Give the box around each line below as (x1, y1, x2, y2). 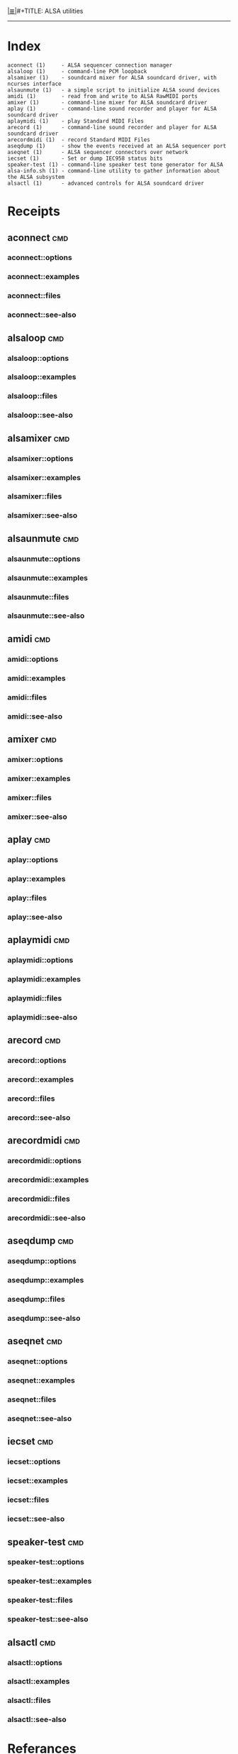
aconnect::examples (7, 272, 80, 282)
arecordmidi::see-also (7, 1213, 86, 1223)
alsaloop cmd (7, 332, 64, 344)
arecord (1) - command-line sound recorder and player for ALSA (7, 124, 217, 131)
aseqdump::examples (7, 1275, 84, 1285)
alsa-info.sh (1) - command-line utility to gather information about (7, 167, 220, 174)
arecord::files (7, 1094, 55, 1104)
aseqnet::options (7, 1356, 68, 1366)
